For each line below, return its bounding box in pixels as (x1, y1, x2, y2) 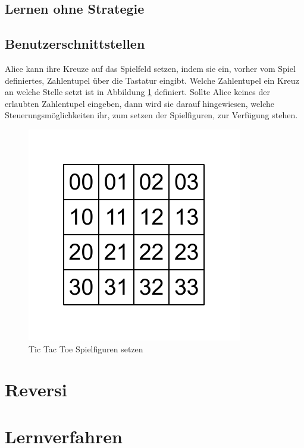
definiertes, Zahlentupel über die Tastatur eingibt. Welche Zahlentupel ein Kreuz (5, 74, 299, 86)
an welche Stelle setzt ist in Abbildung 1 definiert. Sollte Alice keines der (5, 86, 270, 98)
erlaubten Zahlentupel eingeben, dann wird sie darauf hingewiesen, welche (5, 97, 274, 109)
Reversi (5, 377, 67, 402)
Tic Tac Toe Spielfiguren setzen (29, 342, 143, 355)
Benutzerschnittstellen (5, 34, 145, 53)
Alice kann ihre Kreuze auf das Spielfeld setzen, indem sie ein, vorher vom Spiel (5, 62, 296, 74)
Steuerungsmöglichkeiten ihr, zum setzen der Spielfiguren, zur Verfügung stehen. (5, 109, 298, 121)
